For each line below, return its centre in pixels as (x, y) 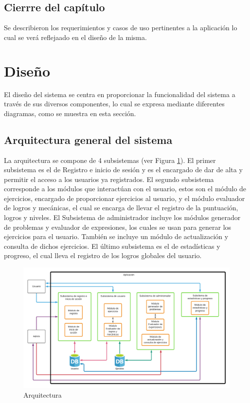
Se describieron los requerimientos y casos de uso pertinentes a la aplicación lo (121, 28)
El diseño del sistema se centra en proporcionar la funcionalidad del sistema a (120, 94)
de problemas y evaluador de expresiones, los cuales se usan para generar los (118, 227)
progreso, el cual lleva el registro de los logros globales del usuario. (103, 255)
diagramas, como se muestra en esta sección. (70, 113)
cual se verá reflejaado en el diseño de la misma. (75, 37)
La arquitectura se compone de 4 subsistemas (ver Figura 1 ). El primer (110, 160)
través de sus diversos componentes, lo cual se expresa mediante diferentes (114, 104)
